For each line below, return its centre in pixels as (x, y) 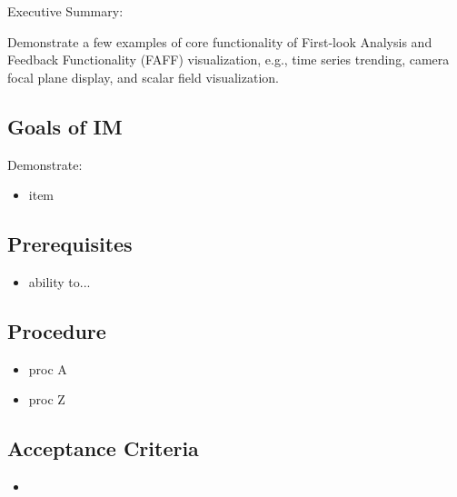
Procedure (57, 330)
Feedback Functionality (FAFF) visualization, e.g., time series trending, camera (228, 60)
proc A (48, 368)
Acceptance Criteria (103, 448)
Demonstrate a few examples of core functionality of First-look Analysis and (220, 41)
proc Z (47, 399)
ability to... (60, 281)
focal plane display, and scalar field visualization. (143, 77)
